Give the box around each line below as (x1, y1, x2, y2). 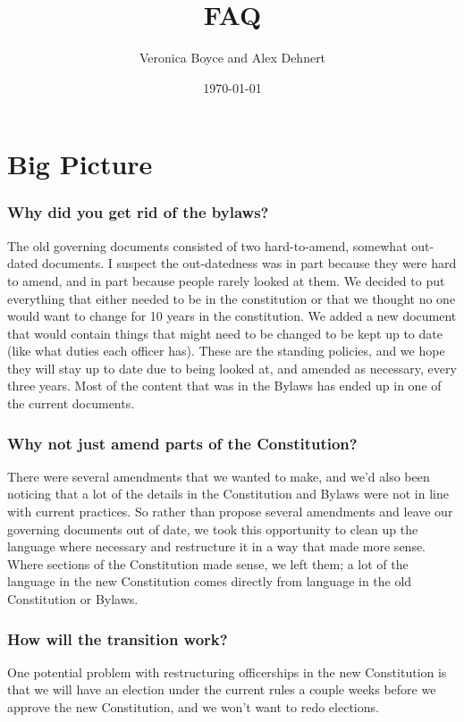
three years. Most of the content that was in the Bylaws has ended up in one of (7, 376, 442, 395)
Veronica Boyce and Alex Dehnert (139, 48, 326, 67)
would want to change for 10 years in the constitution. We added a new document (7, 306, 457, 325)
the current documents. (7, 394, 135, 413)
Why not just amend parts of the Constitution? (7, 432, 358, 454)
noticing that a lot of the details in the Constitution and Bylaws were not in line (7, 484, 449, 503)
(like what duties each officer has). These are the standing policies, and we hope (7, 341, 445, 360)
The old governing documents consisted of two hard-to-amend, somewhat (7, 236, 408, 255)
